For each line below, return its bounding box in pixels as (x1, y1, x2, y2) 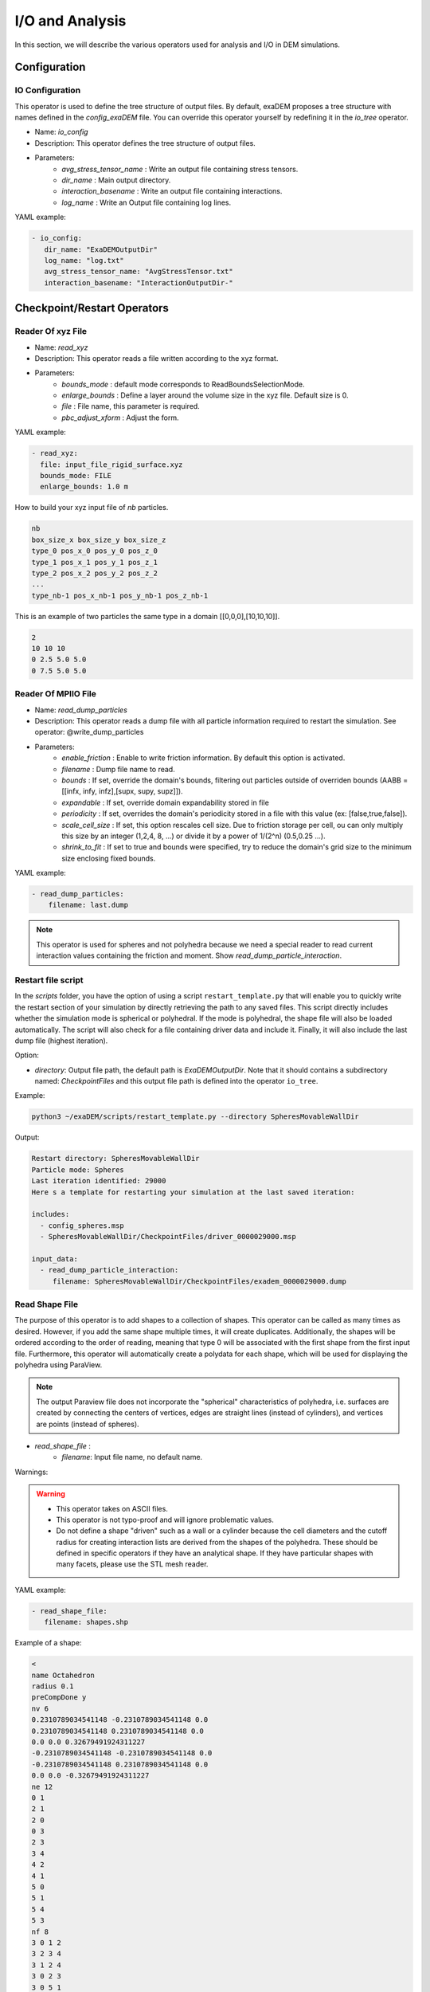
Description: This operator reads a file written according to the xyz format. (34, 353, 279, 363)
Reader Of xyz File (14, 326, 88, 337)
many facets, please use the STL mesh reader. (56, 1559, 209, 1569)
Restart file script (14, 974, 84, 986)
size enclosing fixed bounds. (61, 853, 156, 863)
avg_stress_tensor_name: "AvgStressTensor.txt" (44, 267, 234, 276)
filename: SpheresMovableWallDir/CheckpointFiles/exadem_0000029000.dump (52, 1276, 346, 1286)
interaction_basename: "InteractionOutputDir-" (44, 278, 234, 287)
